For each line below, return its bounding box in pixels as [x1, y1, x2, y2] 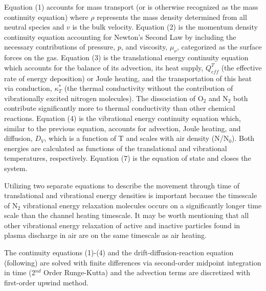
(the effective [221, 62, 262, 72]
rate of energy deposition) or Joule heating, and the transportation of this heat [4, 72, 252, 83]
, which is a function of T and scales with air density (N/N [44, 133, 229, 143]
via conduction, [4, 83, 52, 93]
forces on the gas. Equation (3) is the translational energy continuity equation [4, 52, 249, 63]
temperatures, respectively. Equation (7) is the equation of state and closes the [4, 153, 251, 163]
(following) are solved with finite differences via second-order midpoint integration [4, 257, 261, 268]
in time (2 [4, 267, 35, 278]
